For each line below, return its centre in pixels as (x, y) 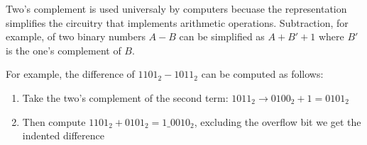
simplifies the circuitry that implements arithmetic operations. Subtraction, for (177, 22)
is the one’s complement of (64, 50)
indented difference (63, 135)
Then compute (54, 121)
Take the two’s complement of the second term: (125, 97)
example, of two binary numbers (76, 36)
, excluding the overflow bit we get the (278, 121)
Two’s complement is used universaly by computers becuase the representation (176, 8)
